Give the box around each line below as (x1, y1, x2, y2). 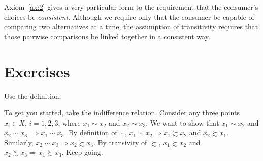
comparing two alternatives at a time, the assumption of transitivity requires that (4, 21, 258, 32)
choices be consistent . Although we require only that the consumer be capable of (4, 11, 254, 22)
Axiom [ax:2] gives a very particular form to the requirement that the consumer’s (4, 2, 258, 12)
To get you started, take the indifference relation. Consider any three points (4, 107, 240, 118)
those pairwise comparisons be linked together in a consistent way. (4, 31, 210, 42)
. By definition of (64, 127, 117, 138)
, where (58, 117, 81, 128)
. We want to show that (146, 117, 219, 128)
